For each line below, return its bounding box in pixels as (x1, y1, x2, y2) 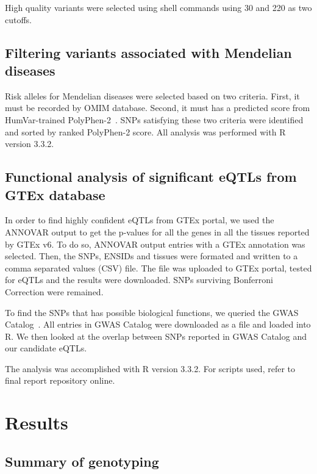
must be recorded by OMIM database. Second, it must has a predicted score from (5, 101, 310, 114)
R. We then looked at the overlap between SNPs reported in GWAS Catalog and (5, 329, 307, 342)
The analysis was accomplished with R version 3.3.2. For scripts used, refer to (5, 362, 295, 375)
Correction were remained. (5, 285, 104, 298)
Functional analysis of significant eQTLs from (5, 167, 297, 186)
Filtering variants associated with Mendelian (5, 43, 292, 62)
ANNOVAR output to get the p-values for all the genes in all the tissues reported (5, 225, 310, 238)
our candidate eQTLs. (5, 342, 87, 354)
